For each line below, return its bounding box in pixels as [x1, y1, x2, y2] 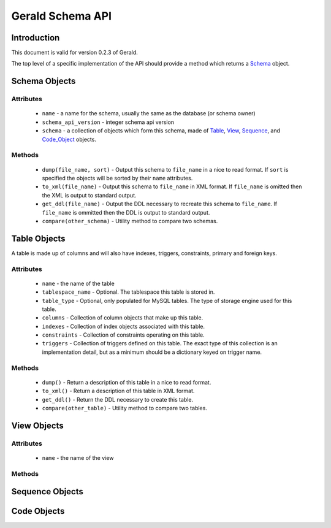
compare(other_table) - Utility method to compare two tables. [42, 405, 208, 411]
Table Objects [11, 233, 66, 243]
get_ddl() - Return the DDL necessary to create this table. [42, 396, 194, 403]
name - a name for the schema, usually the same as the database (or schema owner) [42, 110, 256, 117]
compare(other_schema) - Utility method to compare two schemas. [42, 217, 218, 224]
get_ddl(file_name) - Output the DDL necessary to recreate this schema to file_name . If [42, 200, 278, 208]
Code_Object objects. [42, 136, 96, 143]
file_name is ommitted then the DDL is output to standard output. [42, 209, 210, 216]
